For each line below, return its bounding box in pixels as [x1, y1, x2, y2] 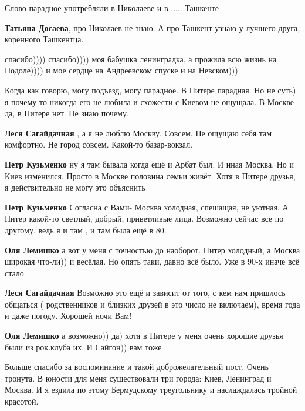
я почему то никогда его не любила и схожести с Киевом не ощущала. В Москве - [5, 95, 300, 108]
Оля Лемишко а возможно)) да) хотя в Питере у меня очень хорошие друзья [5, 329, 283, 342]
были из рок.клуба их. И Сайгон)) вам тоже [5, 340, 162, 353]
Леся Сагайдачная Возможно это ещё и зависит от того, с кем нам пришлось [5, 286, 286, 299]
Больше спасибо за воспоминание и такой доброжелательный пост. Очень [5, 360, 269, 373]
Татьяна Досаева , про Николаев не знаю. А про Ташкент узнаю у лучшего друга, [5, 21, 300, 34]
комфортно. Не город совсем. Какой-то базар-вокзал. [5, 138, 193, 151]
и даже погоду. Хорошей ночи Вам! [5, 309, 132, 322]
